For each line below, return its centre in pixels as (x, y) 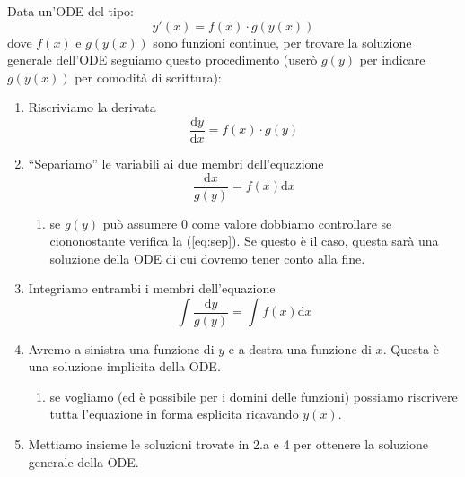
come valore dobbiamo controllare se (292, 223)
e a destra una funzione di (300, 348)
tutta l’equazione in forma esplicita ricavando (174, 414)
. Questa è (411, 348)
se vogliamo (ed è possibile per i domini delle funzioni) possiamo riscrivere (254, 396)
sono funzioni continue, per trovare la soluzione (282, 42)
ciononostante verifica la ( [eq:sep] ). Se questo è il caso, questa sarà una (244, 241)
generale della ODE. (83, 461)
